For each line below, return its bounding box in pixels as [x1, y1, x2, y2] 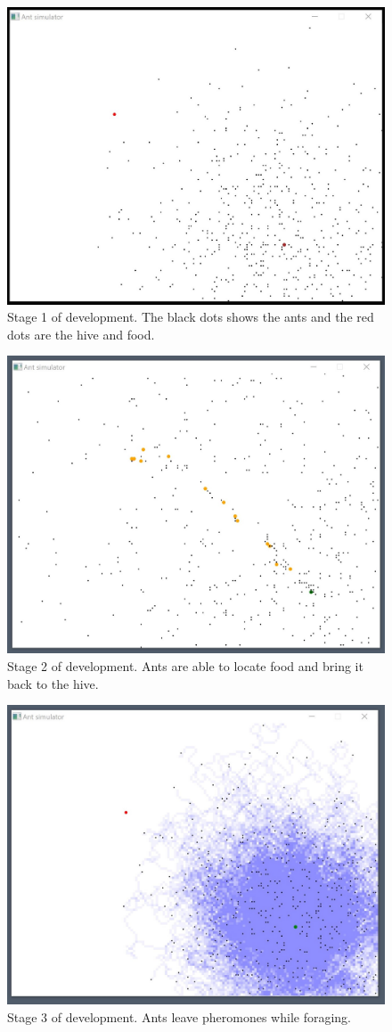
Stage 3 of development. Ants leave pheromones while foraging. [7, 1008, 351, 1027]
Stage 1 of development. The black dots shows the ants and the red [7, 307, 374, 326]
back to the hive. [7, 674, 99, 692]
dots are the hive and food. [7, 324, 155, 343]
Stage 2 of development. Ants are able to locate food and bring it [7, 657, 363, 676]
